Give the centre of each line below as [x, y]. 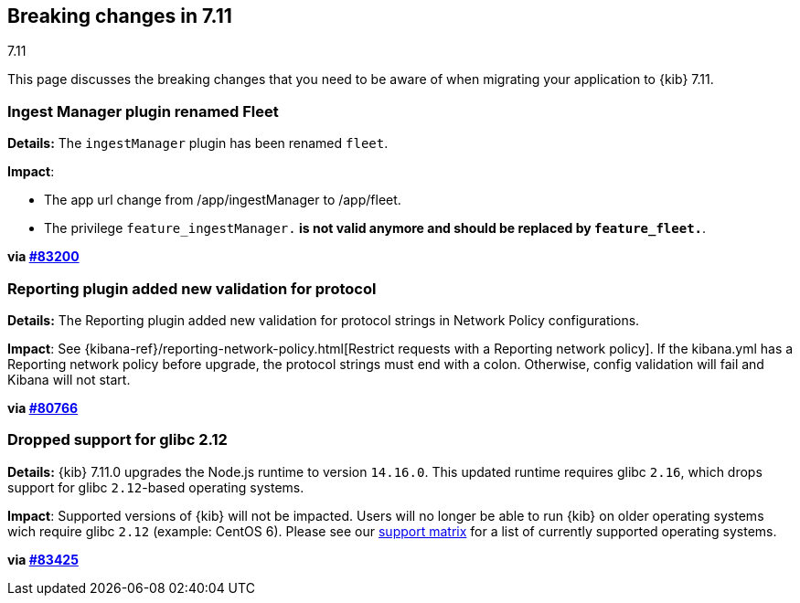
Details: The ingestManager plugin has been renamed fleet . [198, 143]
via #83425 [43, 559]
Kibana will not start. [69, 379]
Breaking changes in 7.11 [120, 16]
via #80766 [43, 407]
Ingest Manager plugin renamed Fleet [143, 111]
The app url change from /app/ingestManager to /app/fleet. [223, 200]
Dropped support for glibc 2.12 [117, 440]
